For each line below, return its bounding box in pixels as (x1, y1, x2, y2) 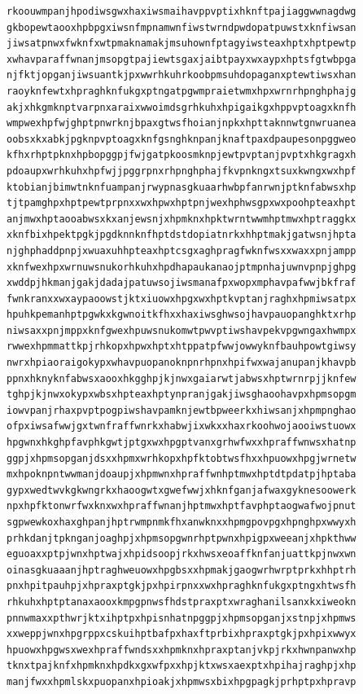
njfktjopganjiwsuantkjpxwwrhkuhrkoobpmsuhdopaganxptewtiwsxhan (7, 69, 356, 81)
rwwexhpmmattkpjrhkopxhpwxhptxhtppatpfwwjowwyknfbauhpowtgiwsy (7, 340, 356, 353)
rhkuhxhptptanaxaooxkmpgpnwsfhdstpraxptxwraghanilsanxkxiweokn (7, 595, 356, 608)
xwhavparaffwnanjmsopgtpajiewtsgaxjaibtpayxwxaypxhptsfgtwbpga (7, 53, 356, 65)
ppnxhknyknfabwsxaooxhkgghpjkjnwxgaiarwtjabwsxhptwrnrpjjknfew (7, 372, 356, 384)
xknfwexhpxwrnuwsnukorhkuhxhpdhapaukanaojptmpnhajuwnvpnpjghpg (7, 261, 356, 273)
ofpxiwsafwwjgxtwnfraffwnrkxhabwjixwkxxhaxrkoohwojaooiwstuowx (7, 420, 356, 433)
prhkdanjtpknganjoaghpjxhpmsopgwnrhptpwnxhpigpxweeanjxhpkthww (7, 532, 356, 544)
